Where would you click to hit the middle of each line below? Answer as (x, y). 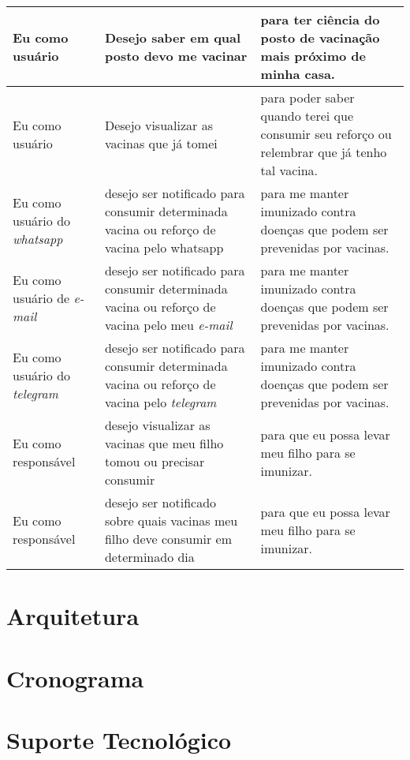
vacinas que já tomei (161, 143)
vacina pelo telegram (160, 402)
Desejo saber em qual (173, 37)
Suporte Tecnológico (119, 739)
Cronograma (75, 678)
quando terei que (307, 116)
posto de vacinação (320, 37)
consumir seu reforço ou (326, 134)
